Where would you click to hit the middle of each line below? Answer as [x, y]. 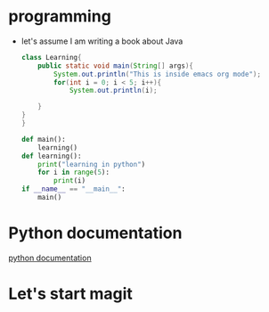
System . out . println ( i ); [113, 91]
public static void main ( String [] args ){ [115, 66]
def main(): [43, 139]
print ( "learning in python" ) [92, 164]
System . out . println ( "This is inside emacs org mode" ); [158, 74]
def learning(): [51, 156]
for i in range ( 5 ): [74, 172]
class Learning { [51, 57]
